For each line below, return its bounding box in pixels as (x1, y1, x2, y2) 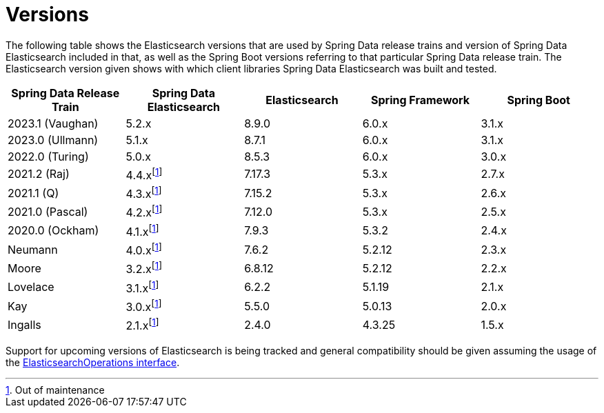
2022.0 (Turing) (8, 149, 89, 163)
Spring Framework (370, 92, 470, 107)
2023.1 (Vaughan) (8, 116, 99, 130)
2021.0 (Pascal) (8, 205, 88, 219)
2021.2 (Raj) (8, 167, 70, 181)
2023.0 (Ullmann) (8, 132, 99, 147)
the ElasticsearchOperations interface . (6, 356, 180, 368)
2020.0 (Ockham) (8, 223, 99, 238)
